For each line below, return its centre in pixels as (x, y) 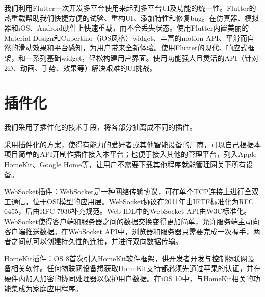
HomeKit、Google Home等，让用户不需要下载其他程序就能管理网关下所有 (125, 164)
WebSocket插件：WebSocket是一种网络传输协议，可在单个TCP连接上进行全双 (131, 191)
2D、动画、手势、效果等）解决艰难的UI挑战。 (81, 67)
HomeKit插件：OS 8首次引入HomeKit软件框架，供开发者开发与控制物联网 (126, 258)
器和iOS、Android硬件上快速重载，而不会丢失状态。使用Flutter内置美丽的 (127, 28)
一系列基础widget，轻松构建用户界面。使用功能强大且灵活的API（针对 (142, 57)
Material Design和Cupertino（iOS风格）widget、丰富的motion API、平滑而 (126, 37)
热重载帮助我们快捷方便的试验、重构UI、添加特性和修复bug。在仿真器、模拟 (132, 18)
